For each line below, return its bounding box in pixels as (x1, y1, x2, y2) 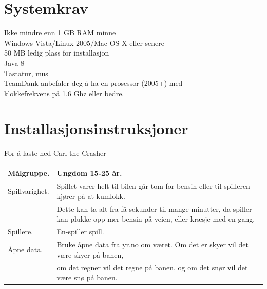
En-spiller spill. (56, 226, 104, 237)
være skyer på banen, (56, 249, 124, 260)
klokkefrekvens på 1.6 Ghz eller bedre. (4, 87, 124, 98)
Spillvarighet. (8, 186, 49, 196)
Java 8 (4, 57, 25, 68)
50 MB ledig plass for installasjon (4, 47, 109, 58)
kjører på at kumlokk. (56, 190, 125, 201)
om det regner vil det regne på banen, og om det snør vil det (56, 262, 248, 273)
